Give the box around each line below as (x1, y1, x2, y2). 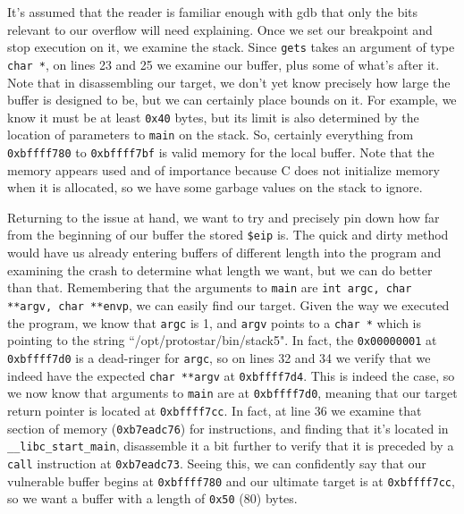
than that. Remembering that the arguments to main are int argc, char (7, 278, 412, 297)
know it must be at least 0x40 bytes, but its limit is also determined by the (7, 107, 419, 126)
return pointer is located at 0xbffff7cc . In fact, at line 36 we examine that (7, 400, 422, 419)
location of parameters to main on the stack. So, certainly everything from (7, 125, 414, 144)
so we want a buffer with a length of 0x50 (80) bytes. (7, 489, 298, 508)
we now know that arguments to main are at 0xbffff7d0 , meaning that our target (7, 383, 458, 402)
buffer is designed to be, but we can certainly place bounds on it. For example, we (7, 90, 457, 109)
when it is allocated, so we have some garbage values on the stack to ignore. (7, 178, 423, 197)
